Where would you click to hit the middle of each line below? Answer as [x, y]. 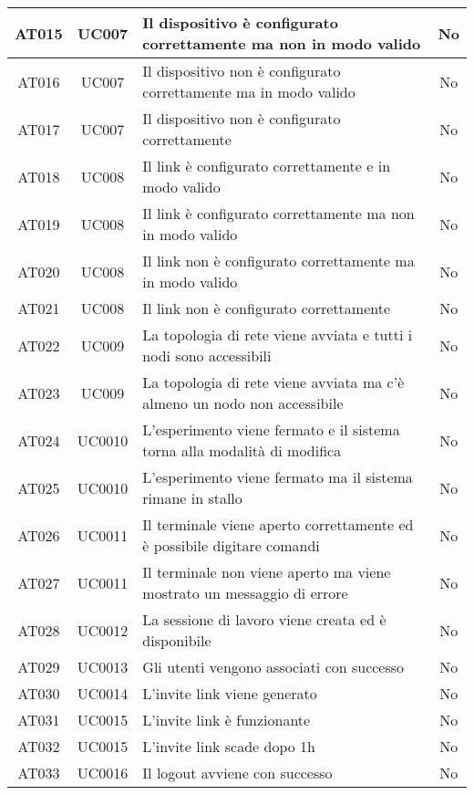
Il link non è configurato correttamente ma [278, 261]
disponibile [177, 640]
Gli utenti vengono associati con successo [273, 667]
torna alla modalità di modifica [242, 450]
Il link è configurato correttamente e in [267, 166]
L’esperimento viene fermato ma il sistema [278, 477]
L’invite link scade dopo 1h [229, 746]
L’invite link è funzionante [227, 720]
